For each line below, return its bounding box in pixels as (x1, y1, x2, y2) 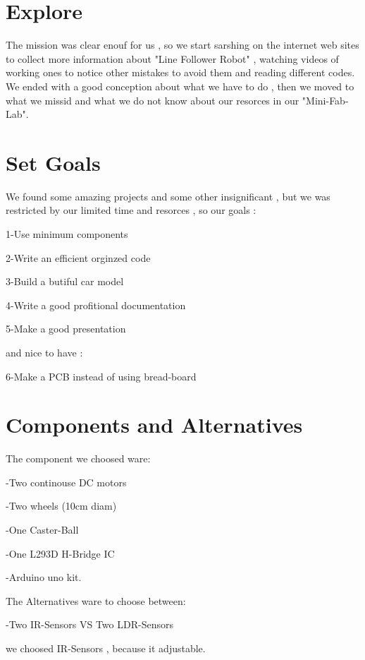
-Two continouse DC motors (6, 474, 127, 489)
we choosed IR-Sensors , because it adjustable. (6, 641, 206, 656)
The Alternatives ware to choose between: (6, 593, 186, 608)
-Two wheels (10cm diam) (6, 498, 117, 513)
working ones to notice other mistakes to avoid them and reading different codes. (6, 65, 355, 80)
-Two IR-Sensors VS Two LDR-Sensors (6, 617, 173, 632)
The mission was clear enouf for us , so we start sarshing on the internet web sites (6, 37, 359, 52)
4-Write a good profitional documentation (6, 297, 186, 312)
